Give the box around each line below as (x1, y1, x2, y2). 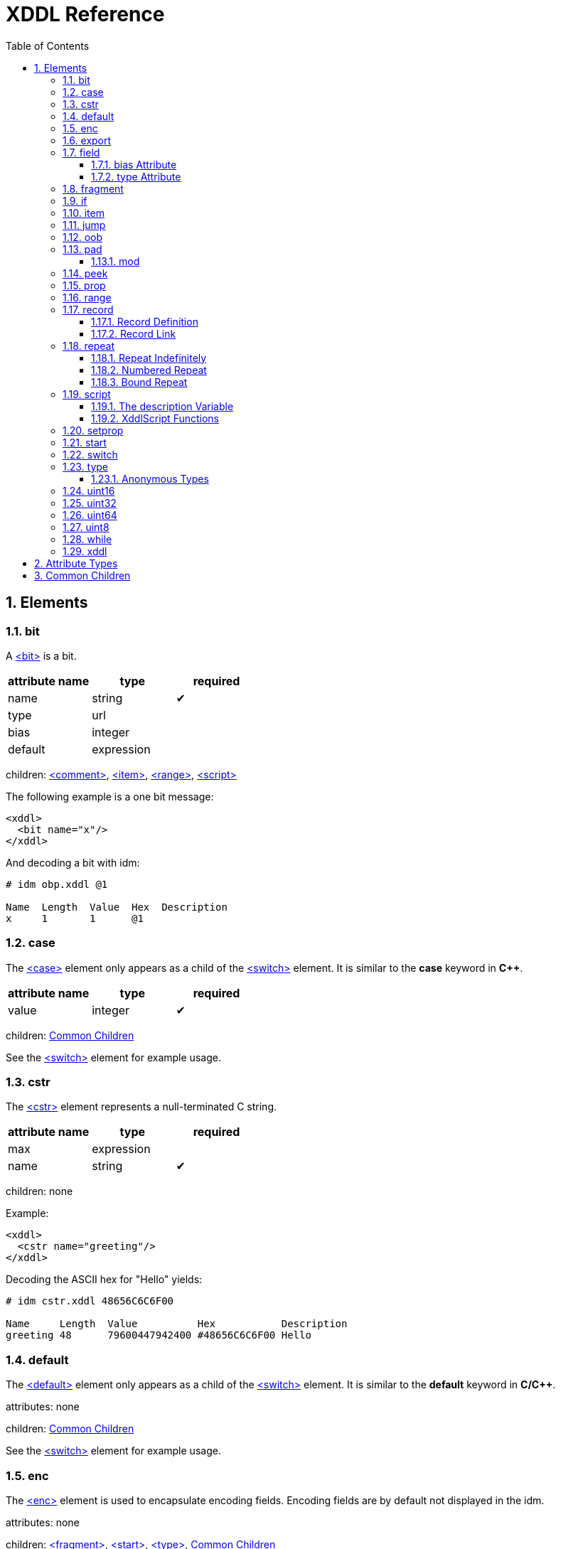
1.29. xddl (63, 545, 107, 557)
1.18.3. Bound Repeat (91, 375, 188, 388)
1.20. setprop (63, 424, 124, 436)
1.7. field (63, 146, 100, 159)
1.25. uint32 (63, 496, 117, 509)
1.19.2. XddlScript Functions (91, 412, 220, 424)
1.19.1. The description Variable (91, 400, 234, 412)
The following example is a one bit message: (6, 790, 214, 803)
